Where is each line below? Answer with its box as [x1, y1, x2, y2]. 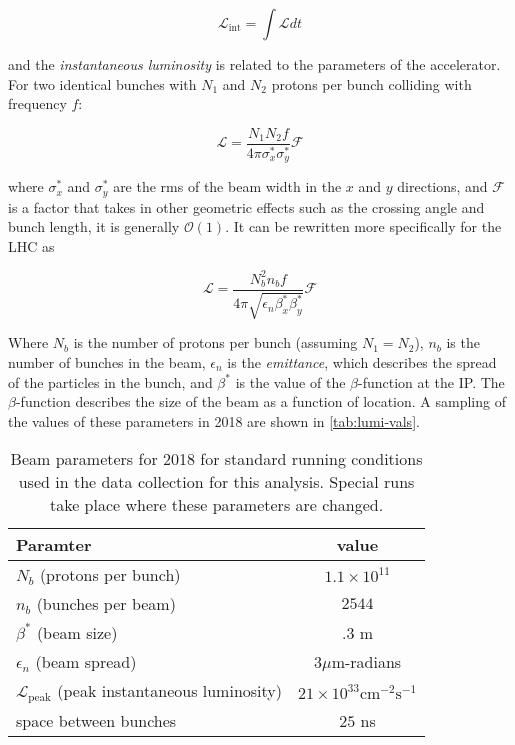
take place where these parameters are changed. [49, 493, 384, 517]
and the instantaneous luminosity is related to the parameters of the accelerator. [8, 54, 501, 74]
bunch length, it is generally [8, 216, 180, 237]
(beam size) [36, 621, 118, 645]
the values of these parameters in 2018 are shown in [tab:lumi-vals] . [8, 410, 420, 431]
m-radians [331, 650, 402, 674]
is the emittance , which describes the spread [227, 351, 497, 372]
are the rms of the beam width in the [113, 176, 342, 197]
